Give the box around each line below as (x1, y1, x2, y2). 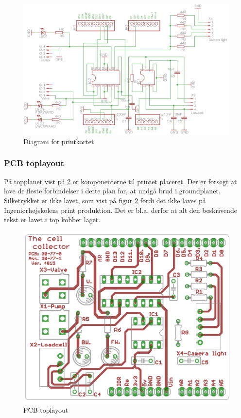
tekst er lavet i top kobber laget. (4, 214, 101, 225)
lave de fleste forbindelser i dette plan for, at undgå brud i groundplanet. (4, 186, 221, 196)
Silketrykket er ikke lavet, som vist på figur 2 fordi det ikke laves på (4, 195, 206, 205)
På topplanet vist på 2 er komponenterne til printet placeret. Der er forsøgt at (4, 176, 237, 186)
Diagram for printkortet (23, 136, 94, 146)
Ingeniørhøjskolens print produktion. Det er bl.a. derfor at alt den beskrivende (4, 205, 237, 215)
